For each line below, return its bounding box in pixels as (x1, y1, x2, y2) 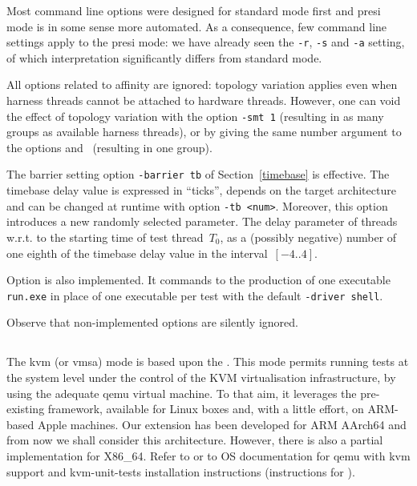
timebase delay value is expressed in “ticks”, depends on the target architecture (6, 182, 396, 199)
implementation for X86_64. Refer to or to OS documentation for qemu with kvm (6, 447, 411, 464)
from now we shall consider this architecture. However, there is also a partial (6, 432, 383, 448)
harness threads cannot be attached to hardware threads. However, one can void (6, 92, 401, 109)
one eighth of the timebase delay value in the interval (6, 244, 268, 261)
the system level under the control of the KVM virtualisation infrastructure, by (6, 368, 396, 385)
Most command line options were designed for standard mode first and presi (6, 2, 381, 18)
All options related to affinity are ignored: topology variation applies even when (6, 76, 398, 93)
